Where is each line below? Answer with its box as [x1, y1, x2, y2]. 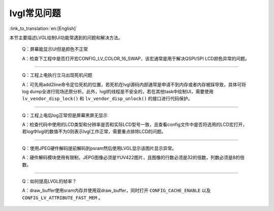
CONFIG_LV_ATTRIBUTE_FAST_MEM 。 [22, 194, 103, 200]
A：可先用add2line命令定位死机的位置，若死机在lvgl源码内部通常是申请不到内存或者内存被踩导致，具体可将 [22, 81, 246, 87]
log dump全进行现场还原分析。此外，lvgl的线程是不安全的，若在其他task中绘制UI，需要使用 [22, 88, 214, 94]
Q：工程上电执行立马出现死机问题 [22, 72, 92, 78]
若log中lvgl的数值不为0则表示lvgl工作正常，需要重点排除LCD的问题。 [22, 128, 166, 134]
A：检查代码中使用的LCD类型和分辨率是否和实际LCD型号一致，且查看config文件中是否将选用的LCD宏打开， [22, 122, 248, 128]
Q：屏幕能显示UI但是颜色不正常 [22, 46, 88, 52]
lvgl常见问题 [9, 8, 61, 19]
